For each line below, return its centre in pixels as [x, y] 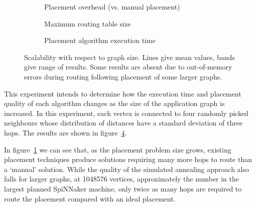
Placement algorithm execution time [100, 40]
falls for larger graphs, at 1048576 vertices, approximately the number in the [121, 179]
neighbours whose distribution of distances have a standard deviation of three [123, 123]
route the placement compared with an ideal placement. [90, 198]
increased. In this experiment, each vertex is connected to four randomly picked [126, 113]
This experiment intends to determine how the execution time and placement [123, 93]
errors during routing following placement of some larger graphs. [123, 76]
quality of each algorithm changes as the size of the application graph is [114, 103]
